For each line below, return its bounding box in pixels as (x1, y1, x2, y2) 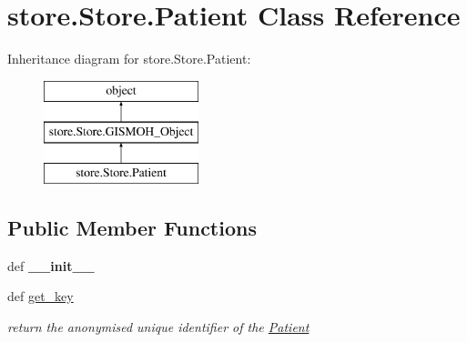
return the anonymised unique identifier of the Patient (7, 317, 310, 337)
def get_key (7, 287, 74, 306)
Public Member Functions (7, 214, 257, 242)
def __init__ (7, 256, 95, 275)
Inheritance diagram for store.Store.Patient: (7, 49, 251, 68)
